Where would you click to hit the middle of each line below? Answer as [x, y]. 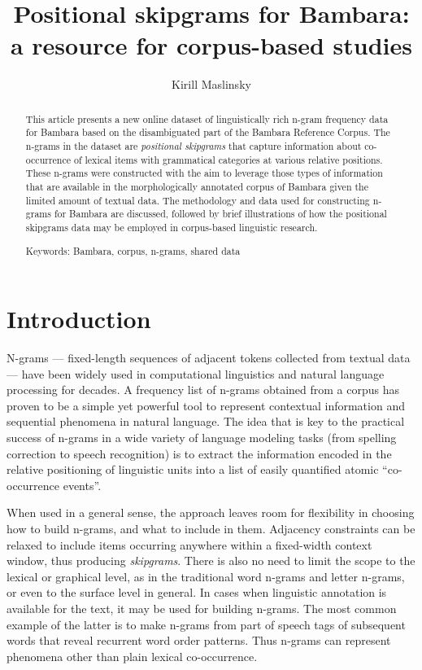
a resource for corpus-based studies [211, 45]
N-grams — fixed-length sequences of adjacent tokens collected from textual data [209, 358]
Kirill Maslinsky [211, 84]
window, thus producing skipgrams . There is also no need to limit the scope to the [211, 561]
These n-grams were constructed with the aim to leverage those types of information [204, 173]
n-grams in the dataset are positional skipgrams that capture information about [194, 146]
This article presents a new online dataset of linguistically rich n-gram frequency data [207, 118]
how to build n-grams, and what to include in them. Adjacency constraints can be [211, 529]
